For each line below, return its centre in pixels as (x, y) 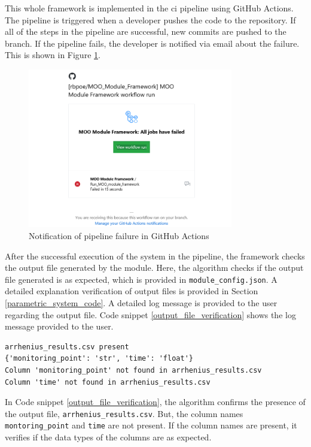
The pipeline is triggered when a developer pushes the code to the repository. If (150, 19)
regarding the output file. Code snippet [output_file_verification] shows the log (150, 314)
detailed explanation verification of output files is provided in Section (132, 291)
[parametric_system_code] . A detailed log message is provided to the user (141, 303)
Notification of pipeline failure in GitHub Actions (119, 236)
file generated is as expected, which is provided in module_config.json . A (141, 279)
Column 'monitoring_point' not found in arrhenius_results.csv (133, 371)
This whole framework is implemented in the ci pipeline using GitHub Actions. (149, 8)
